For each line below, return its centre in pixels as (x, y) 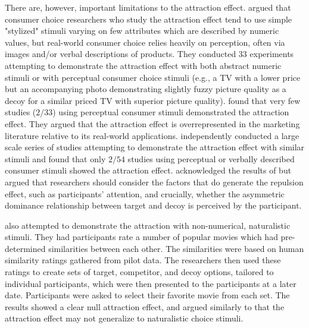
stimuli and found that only (55, 158)
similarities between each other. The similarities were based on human (176, 248)
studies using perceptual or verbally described (211, 158)
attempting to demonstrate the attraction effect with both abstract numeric (143, 65)
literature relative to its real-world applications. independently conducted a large (152, 135)
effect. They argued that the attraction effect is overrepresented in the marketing (152, 123)
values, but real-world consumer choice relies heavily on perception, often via (145, 42)
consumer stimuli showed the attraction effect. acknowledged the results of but (148, 170)
